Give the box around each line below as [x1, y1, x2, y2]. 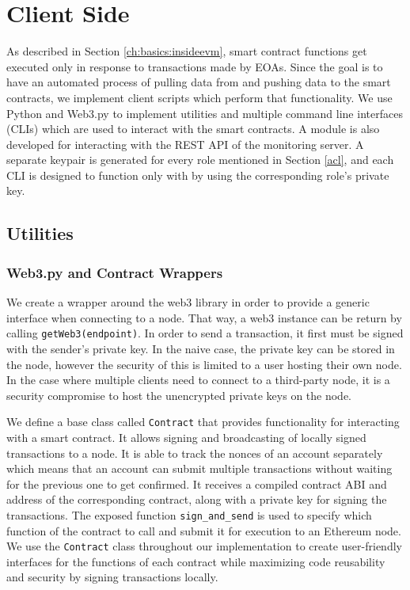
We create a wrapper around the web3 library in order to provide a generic [6, 294, 370, 310]
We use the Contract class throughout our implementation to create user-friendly [6, 538, 402, 554]
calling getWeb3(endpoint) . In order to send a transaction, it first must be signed [6, 325, 404, 341]
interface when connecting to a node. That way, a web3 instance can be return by [6, 309, 402, 325]
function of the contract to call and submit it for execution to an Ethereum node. [6, 522, 401, 539]
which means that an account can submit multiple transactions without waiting [6, 460, 393, 477]
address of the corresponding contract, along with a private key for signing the [6, 491, 387, 508]
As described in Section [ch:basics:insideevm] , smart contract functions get [6, 43, 367, 59]
